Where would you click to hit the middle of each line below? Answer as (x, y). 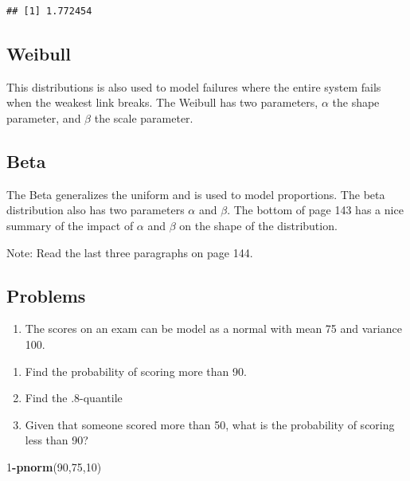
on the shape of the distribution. (258, 225)
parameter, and (44, 117)
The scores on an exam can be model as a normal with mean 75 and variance (213, 328)
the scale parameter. (144, 117)
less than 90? (57, 440)
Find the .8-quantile (74, 398)
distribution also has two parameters (96, 210)
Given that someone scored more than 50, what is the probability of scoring (210, 424)
